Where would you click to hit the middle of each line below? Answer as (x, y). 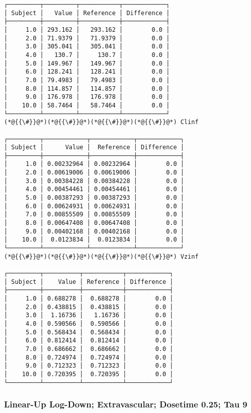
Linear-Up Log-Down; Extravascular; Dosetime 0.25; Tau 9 (126, 404)
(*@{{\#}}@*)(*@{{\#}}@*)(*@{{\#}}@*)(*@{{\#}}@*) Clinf (101, 122)
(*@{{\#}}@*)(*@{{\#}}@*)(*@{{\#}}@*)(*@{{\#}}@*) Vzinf (101, 256)
